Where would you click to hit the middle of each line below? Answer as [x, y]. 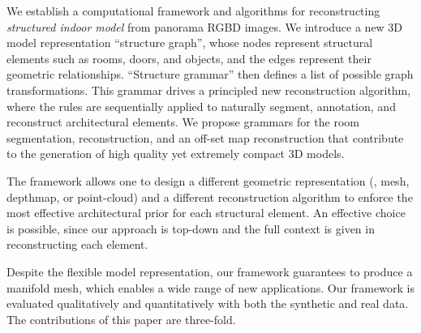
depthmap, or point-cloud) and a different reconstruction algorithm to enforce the [210, 196]
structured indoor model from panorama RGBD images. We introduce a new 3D [205, 26]
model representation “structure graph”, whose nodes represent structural [190, 43]
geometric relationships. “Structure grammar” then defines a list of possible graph [210, 74]
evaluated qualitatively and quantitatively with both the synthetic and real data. [208, 303]
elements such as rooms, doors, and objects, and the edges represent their [189, 58]
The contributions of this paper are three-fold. [121, 319]
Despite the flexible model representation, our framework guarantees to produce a [210, 271]
